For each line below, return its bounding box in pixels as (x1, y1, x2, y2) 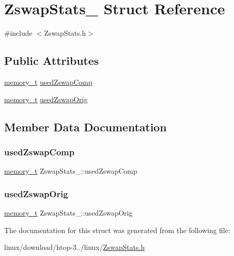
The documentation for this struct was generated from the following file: (4, 224, 230, 235)
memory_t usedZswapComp (4, 76, 92, 87)
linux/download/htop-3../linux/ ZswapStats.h (4, 242, 145, 252)
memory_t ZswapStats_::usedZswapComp (4, 166, 137, 176)
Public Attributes (4, 53, 99, 68)
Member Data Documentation (4, 119, 167, 134)
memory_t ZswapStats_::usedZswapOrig (4, 207, 133, 218)
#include (4, 28, 33, 38)
